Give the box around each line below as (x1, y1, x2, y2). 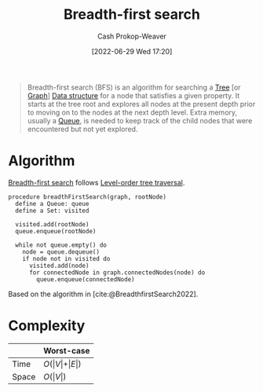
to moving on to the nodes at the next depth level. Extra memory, (27, 108, 238, 117)
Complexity (8, 317, 86, 335)
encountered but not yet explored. (27, 124, 138, 134)
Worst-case (42, 345, 90, 356)
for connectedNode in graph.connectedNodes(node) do (28, 269, 206, 277)
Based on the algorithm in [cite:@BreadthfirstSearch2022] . (8, 289, 199, 299)
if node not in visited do (22, 255, 111, 262)
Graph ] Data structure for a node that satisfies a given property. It (27, 90, 240, 100)
